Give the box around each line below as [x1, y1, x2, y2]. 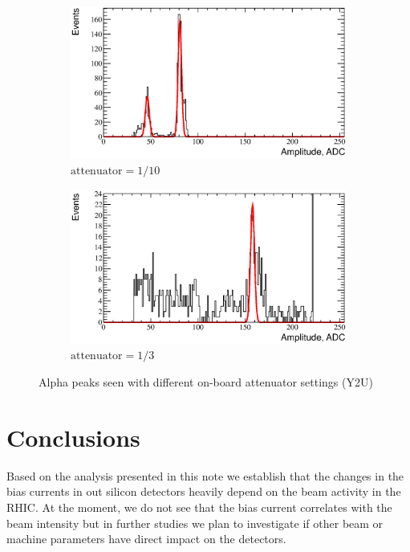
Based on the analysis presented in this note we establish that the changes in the [6, 467, 404, 484]
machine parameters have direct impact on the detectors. [6, 530, 286, 547]
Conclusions [6, 420, 140, 453]
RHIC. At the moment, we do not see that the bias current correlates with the [6, 498, 392, 515]
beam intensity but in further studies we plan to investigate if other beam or [6, 514, 384, 531]
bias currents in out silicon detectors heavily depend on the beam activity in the [6, 483, 401, 500]
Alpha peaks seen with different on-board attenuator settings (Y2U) [39, 374, 373, 390]
